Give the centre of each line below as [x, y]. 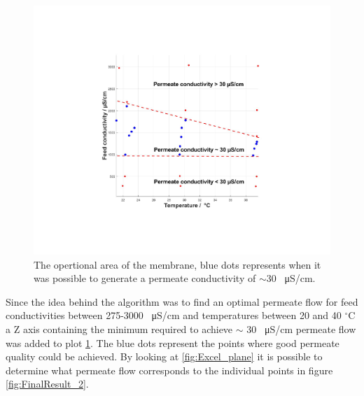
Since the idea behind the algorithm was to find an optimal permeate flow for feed [182, 301]
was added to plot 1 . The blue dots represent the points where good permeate [173, 342]
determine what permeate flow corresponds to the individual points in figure [169, 370]
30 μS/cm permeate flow [301, 328]
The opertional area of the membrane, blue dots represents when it [177, 264]
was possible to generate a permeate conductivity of [145, 278]
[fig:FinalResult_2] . [47, 384]
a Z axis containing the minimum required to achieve [119, 328]
